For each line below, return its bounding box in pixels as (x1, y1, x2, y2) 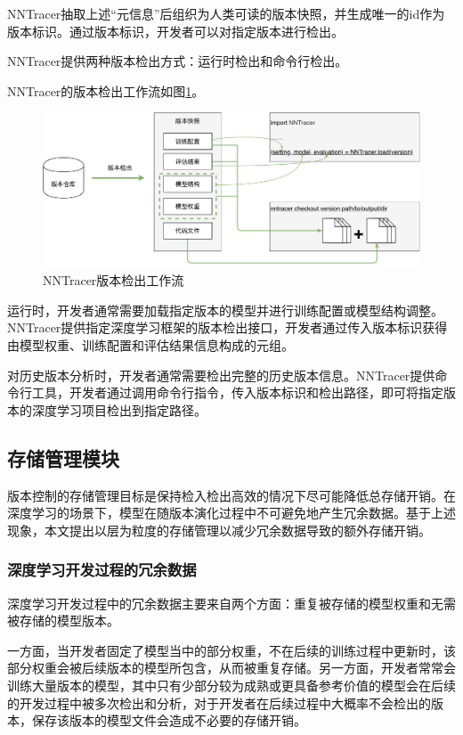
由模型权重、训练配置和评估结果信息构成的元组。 (7, 336, 294, 355)
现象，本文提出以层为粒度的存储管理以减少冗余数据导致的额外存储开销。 (7, 520, 431, 539)
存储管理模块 (7, 444, 119, 471)
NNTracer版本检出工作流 (43, 271, 184, 290)
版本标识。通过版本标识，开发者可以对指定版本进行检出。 (7, 21, 344, 40)
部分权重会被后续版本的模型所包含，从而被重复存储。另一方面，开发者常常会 (7, 658, 456, 677)
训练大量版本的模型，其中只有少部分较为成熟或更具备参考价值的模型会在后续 (7, 676, 456, 695)
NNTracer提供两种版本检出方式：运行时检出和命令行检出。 (7, 52, 348, 70)
